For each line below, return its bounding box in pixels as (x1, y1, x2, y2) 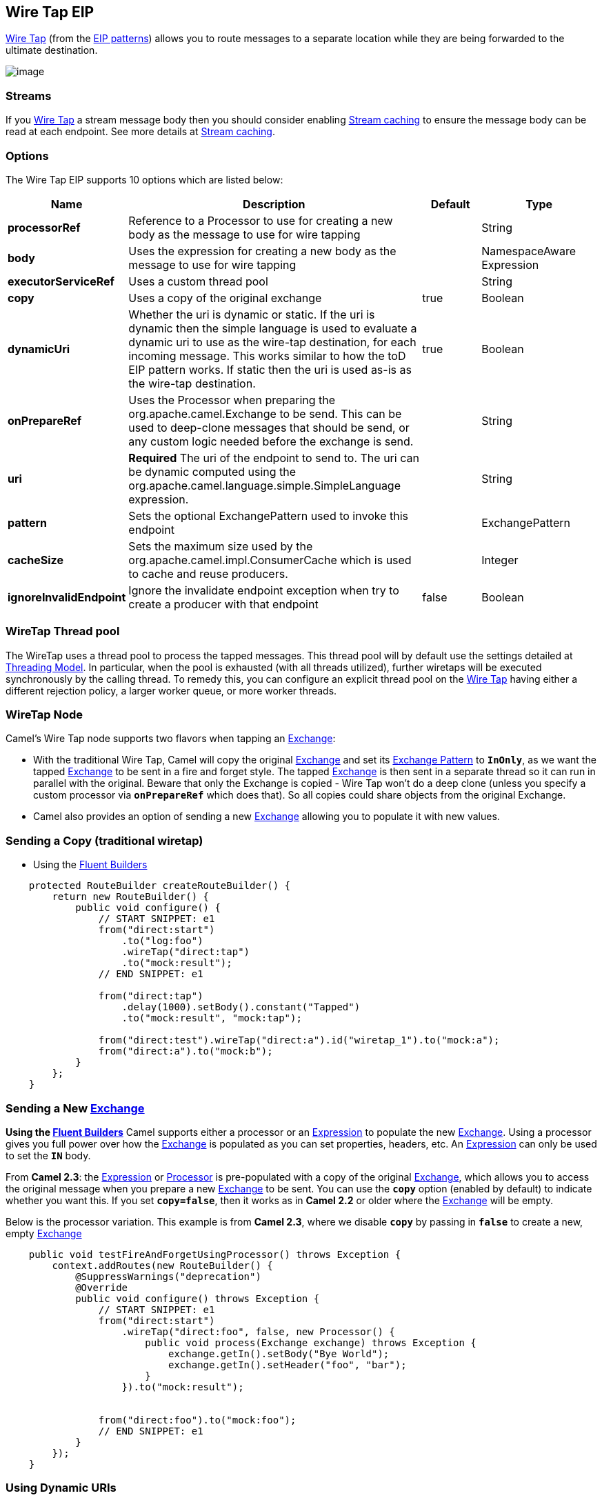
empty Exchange (6, 1227, 82, 1239)
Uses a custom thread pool (128, 274, 268, 288)
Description (243, 197, 305, 211)
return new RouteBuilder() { (52, 891, 210, 903)
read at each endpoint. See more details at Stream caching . (6, 126, 275, 138)
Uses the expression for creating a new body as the (128, 243, 397, 258)
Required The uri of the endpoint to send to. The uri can (128, 450, 419, 465)
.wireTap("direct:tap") (121, 946, 250, 958)
